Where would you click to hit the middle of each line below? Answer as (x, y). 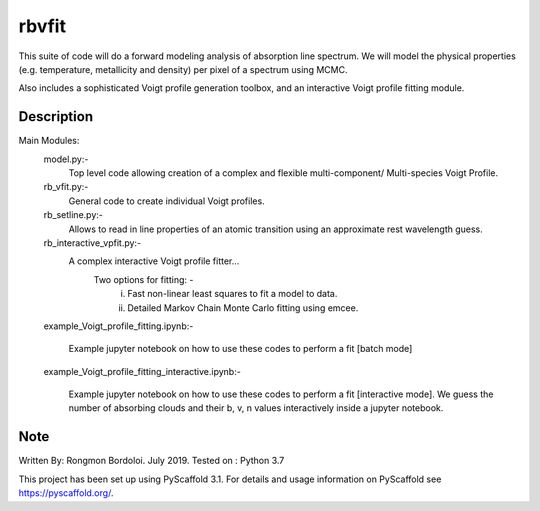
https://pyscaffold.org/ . (66, 493)
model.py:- (66, 159)
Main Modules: (49, 141)
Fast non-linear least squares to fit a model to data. (232, 294)
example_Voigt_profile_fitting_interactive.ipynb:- (142, 371)
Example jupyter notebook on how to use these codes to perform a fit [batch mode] (240, 349)
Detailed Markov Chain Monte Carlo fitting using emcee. (243, 307)
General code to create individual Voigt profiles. (166, 201)
